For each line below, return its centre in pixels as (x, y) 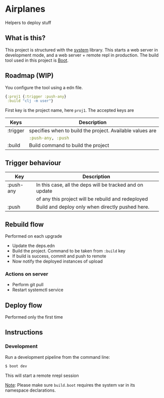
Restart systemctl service (38, 290)
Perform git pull (28, 285)
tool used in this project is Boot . (37, 60)
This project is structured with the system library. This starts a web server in (82, 50)
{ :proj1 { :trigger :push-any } (36, 97)
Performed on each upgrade (34, 236)
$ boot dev (16, 366)
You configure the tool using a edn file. (44, 87)
